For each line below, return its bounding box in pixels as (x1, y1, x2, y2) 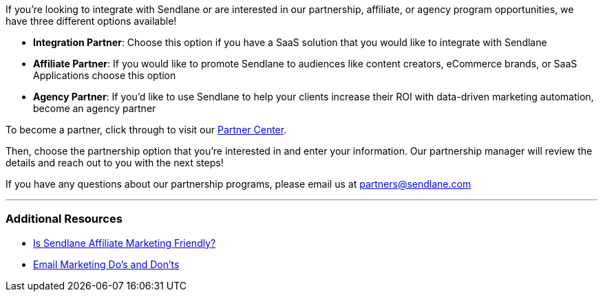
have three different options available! (6, 15, 177, 27)
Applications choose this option (33, 69, 176, 81)
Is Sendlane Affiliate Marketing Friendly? (33, 236, 216, 249)
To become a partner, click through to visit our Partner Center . (6, 124, 287, 135)
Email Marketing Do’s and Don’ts (33, 258, 180, 270)
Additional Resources (6, 212, 123, 226)
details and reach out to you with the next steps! (6, 157, 224, 168)
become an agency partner (33, 102, 156, 114)
